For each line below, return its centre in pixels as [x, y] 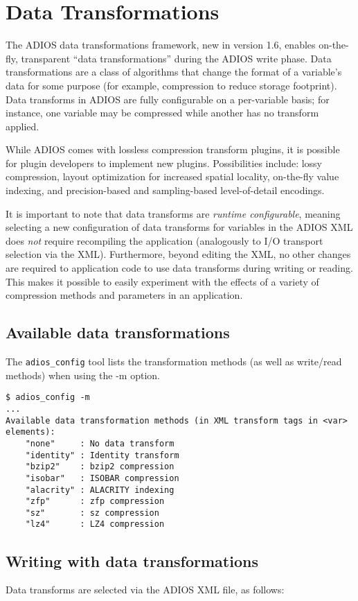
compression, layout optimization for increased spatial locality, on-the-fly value [172, 176]
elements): [30, 432]
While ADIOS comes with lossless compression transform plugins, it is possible [173, 149]
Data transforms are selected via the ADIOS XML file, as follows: [145, 590]
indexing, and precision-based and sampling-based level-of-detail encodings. [165, 190]
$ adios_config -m [48, 398]
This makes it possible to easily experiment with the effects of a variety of [162, 281]
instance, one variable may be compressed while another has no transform [162, 113]
